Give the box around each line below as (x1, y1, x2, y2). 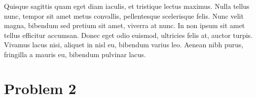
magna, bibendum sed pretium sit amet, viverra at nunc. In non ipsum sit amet (4, 20, 245, 31)
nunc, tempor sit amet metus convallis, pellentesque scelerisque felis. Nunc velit (4, 10, 244, 21)
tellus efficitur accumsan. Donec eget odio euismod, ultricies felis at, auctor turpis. (4, 30, 253, 40)
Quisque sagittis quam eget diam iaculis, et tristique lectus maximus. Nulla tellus (4, 1, 250, 11)
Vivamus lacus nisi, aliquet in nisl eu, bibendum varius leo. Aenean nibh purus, (4, 39, 244, 50)
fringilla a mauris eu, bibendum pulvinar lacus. (4, 49, 146, 59)
